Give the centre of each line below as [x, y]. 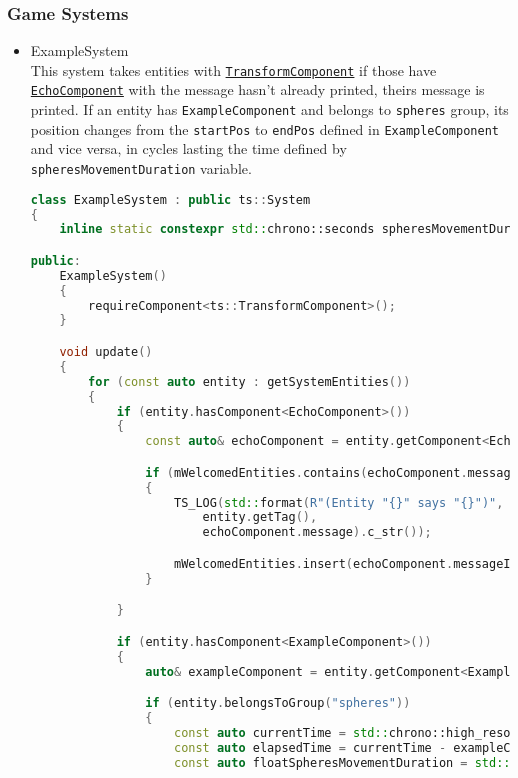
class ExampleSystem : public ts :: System [170, 199]
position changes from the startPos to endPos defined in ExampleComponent [264, 128]
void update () [106, 352]
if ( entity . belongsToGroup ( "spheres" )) [278, 703]
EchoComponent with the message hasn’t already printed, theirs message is [257, 89]
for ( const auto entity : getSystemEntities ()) [249, 381]
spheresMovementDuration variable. [141, 168]
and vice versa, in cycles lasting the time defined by [188, 148]
